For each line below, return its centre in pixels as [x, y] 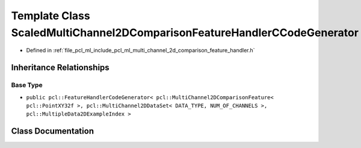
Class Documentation [53, 131]
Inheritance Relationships [60, 68]
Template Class [51, 16]
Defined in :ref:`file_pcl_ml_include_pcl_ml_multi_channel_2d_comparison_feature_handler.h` [140, 51]
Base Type [27, 85]
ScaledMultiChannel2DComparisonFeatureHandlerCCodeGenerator [185, 32]
